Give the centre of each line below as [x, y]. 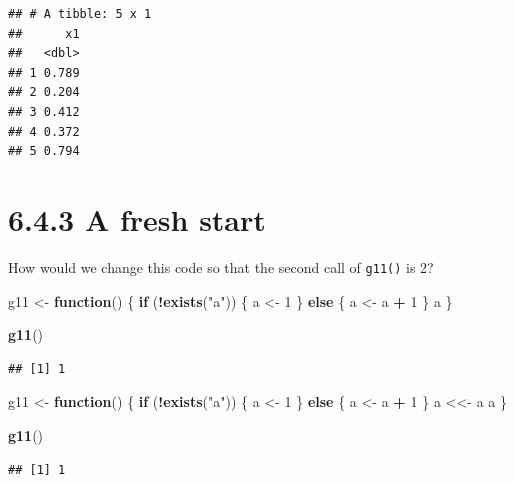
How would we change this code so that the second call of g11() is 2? [221, 266]
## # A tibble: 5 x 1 [80, 14]
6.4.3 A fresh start [137, 218]
